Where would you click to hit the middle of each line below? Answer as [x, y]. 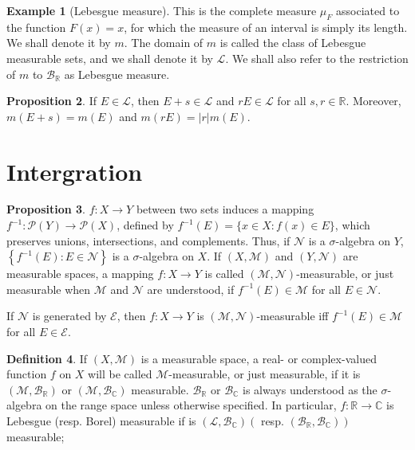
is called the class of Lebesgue [293, 43]
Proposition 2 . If [51, 101]
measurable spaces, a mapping [80, 274]
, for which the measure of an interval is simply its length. [266, 27]
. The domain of [164, 43]
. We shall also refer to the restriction [317, 58]
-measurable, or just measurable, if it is [265, 374]
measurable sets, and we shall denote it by [110, 58]
